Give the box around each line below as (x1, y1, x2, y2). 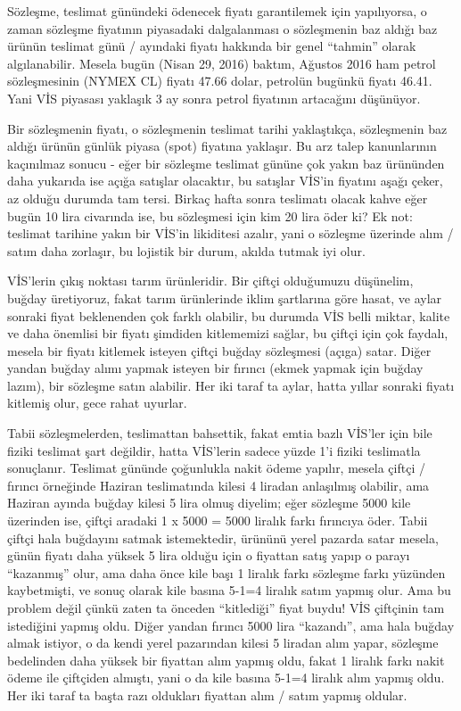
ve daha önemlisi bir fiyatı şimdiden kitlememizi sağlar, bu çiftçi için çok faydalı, (7, 324, 449, 343)
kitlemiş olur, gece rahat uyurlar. (7, 393, 187, 412)
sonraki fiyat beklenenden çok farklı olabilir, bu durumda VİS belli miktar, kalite (7, 306, 450, 325)
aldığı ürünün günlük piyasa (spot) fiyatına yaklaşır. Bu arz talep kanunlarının (7, 136, 437, 155)
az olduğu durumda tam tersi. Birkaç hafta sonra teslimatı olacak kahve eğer (7, 188, 428, 207)
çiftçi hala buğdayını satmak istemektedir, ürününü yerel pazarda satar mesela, (7, 528, 439, 547)
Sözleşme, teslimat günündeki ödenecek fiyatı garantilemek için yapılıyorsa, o (7, 2, 427, 20)
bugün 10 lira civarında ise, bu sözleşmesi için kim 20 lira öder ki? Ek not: (7, 206, 413, 225)
